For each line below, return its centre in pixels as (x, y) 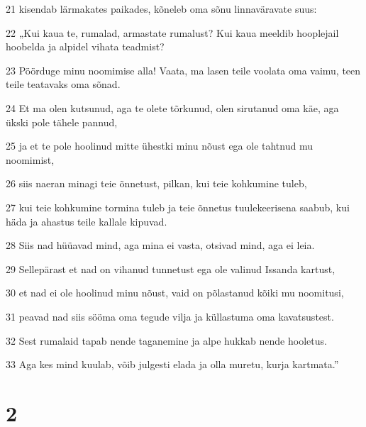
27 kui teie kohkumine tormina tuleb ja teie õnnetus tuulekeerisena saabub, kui (178, 207)
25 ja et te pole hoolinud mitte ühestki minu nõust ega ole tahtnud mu (159, 146)
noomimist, (30, 159)
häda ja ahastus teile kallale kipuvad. (87, 221)
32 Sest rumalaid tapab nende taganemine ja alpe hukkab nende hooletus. (166, 340)
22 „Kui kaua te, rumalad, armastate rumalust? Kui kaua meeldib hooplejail (172, 32)
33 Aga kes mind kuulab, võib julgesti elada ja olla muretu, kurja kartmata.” (172, 364)
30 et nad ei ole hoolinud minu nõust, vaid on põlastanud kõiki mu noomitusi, (175, 293)
